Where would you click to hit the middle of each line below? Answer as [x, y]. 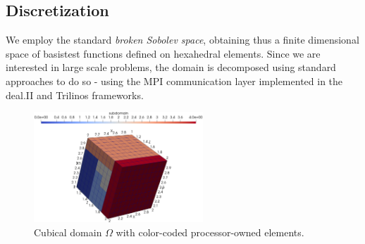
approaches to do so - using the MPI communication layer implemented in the [174, 81]
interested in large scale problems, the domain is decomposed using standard [171, 67]
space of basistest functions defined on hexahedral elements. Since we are [163, 53]
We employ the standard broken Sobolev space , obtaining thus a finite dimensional [182, 40]
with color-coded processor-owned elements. [210, 232]
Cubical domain [68, 232]
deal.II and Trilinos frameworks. [75, 95]
